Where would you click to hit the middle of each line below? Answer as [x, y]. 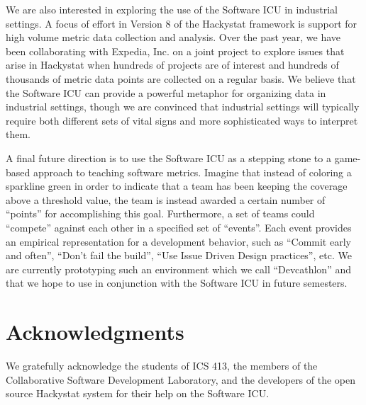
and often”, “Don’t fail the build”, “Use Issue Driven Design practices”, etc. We [179, 255]
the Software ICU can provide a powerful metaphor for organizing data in [166, 92]
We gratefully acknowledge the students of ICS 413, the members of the [162, 365]
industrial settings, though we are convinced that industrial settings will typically [183, 107]
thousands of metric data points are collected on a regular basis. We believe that [181, 78]
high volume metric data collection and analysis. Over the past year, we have [173, 37]
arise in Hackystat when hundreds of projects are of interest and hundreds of [172, 65]
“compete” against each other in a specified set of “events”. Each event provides [179, 227]
